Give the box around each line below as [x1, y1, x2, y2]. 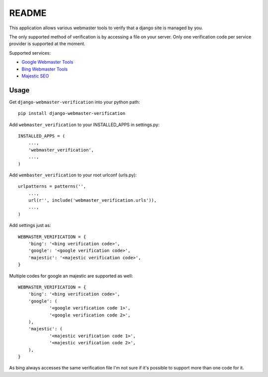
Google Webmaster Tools [21, 59, 73, 65]
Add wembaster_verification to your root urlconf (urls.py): [9, 172, 137, 178]
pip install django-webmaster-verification [18, 111, 126, 116]
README [9, 7, 47, 18]
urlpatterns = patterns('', [18, 184, 86, 189]
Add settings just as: [9, 223, 51, 228]
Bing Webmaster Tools [21, 66, 68, 72]
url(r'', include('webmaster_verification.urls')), [28, 198, 157, 203]
